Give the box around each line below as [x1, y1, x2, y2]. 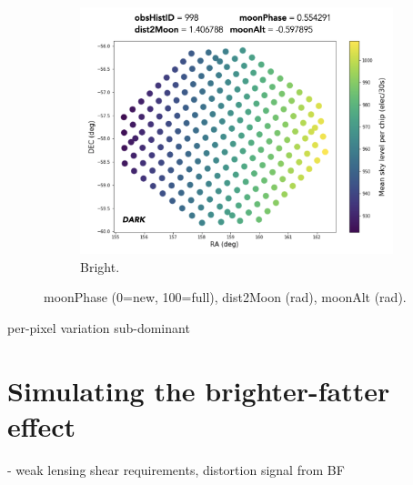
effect [7, 407, 76, 444]
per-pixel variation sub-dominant [7, 318, 190, 337]
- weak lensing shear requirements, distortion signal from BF [7, 460, 345, 479]
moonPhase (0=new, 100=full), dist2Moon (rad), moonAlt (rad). [44, 288, 407, 307]
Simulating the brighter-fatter [7, 371, 390, 409]
